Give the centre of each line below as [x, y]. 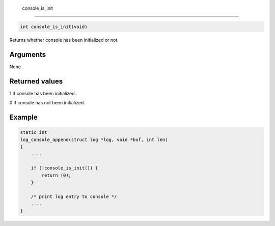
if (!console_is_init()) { [65, 168]
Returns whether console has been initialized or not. [64, 40]
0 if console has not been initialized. [47, 103]
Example [23, 117]
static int [34, 133]
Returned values [36, 81]
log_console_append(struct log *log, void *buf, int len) [94, 139]
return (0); [56, 175]
